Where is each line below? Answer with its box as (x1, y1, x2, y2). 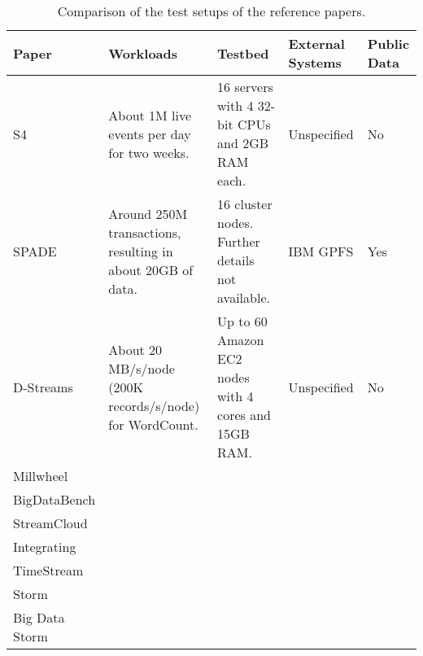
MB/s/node (108, 358, 175, 378)
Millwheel (13, 466, 68, 485)
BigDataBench (13, 490, 96, 509)
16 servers (217, 77, 273, 96)
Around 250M (108, 203, 188, 223)
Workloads (108, 43, 178, 63)
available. (217, 288, 270, 307)
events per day (108, 124, 191, 143)
